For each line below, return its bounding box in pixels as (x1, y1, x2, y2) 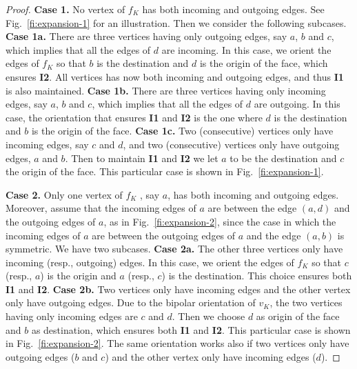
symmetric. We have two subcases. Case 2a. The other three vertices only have (6, 241, 343, 256)
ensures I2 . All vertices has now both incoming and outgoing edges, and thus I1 (6, 69, 344, 83)
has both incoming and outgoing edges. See (142, 2, 325, 16)
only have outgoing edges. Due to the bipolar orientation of (6, 295, 256, 310)
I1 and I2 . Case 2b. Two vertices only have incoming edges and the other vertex (6, 281, 351, 296)
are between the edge (207, 201, 297, 215)
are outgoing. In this (254, 97, 340, 111)
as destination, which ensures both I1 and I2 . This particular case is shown (31, 322, 351, 337)
